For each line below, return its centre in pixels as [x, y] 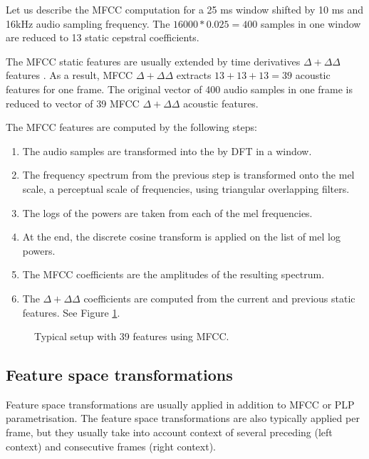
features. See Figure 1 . [71, 312]
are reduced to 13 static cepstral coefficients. [103, 37]
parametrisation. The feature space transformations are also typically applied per [183, 418]
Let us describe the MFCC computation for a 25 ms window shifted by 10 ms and [185, 9]
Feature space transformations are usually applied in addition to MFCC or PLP [180, 404]
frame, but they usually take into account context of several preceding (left [169, 432]
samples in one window [311, 23]
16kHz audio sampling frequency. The [88, 23]
